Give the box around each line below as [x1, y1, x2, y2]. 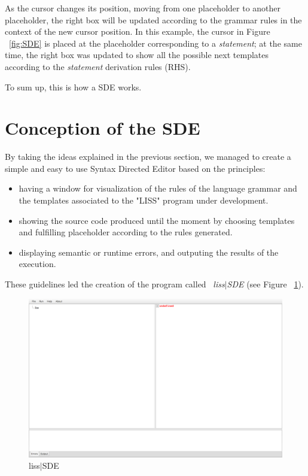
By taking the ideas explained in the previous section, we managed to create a [5, 150, 291, 163]
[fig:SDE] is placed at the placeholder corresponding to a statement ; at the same [9, 37, 302, 49]
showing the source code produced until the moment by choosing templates [19, 214, 295, 226]
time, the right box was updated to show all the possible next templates [5, 48, 269, 61]
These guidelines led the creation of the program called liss [5, 278, 225, 290]
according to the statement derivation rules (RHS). [5, 60, 191, 72]
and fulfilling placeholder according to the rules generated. [19, 226, 233, 238]
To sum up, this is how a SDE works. [5, 80, 142, 93]
